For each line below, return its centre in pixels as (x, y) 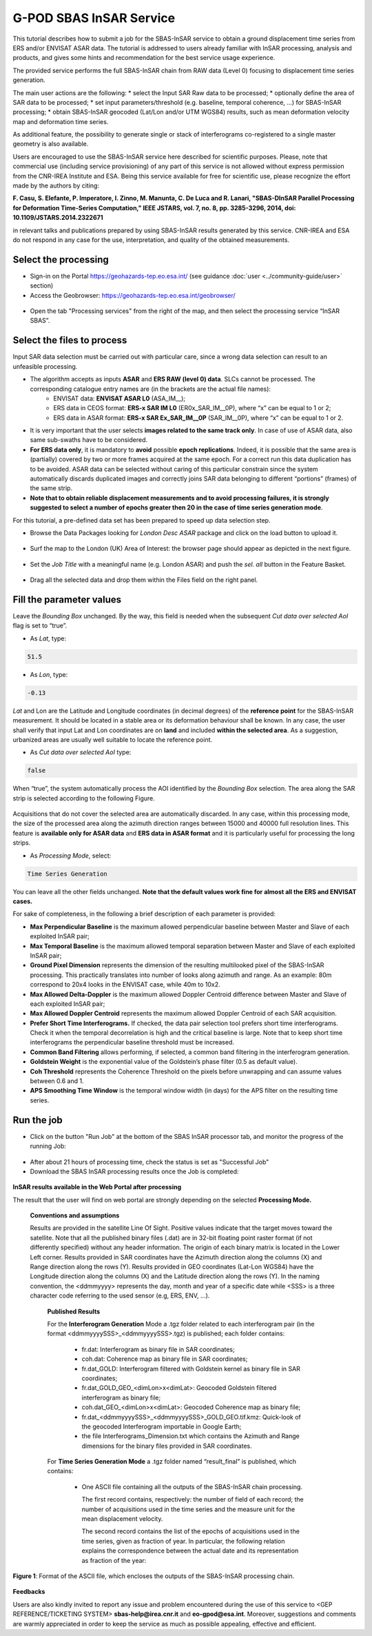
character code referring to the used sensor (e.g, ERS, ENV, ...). (120, 1295)
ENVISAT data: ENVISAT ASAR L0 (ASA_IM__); (120, 398)
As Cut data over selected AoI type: (81, 752)
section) (42, 285)
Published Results (74, 1311)
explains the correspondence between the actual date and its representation (190, 1551)
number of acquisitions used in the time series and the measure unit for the (188, 1509)
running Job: (48, 1146)
